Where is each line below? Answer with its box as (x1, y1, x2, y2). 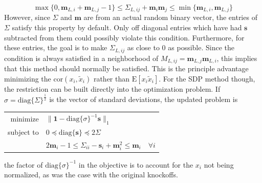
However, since (4, 12, 50, 23)
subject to (8, 127, 39, 137)
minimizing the (4, 73, 51, 84)
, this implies (216, 52, 257, 63)
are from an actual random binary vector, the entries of (83, 12, 257, 23)
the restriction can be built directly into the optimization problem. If (4, 83, 221, 94)
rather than (93, 73, 130, 84)
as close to (127, 42, 160, 53)
